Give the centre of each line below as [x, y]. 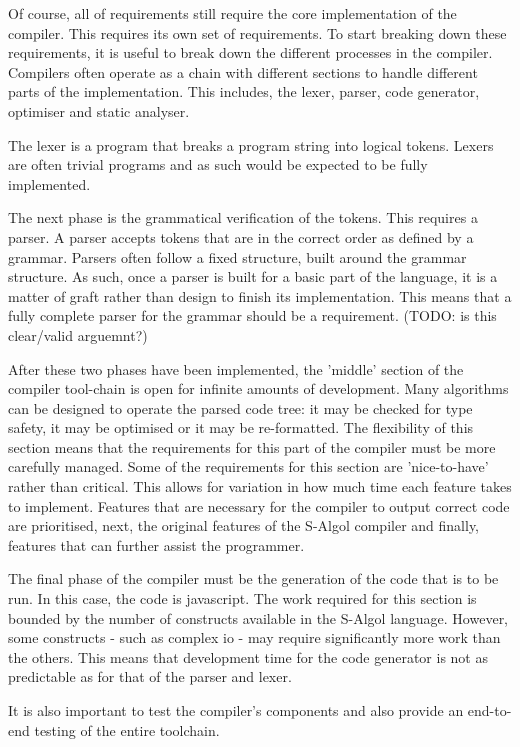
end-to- [489, 710]
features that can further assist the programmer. [156, 544]
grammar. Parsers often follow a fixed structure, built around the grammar [237, 256]
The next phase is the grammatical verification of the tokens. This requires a [243, 217]
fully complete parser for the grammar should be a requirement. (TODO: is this [252, 315]
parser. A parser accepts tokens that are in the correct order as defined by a [241, 236]
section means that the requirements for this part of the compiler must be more [252, 446]
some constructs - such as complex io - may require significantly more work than [254, 637]
